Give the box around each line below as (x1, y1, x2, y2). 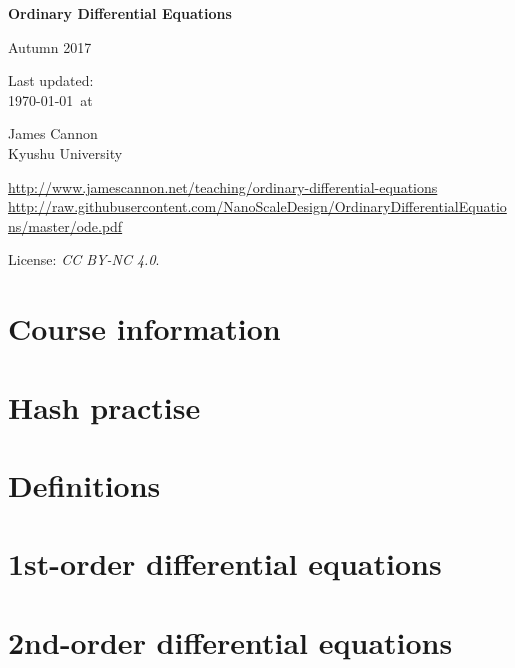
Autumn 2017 (8, 36, 92, 57)
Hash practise (8, 386, 201, 427)
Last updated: (8, 70, 94, 91)
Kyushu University (8, 142, 123, 163)
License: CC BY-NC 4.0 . (8, 249, 160, 270)
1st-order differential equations (8, 543, 442, 584)
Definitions (8, 464, 161, 505)
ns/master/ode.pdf (8, 215, 123, 236)
